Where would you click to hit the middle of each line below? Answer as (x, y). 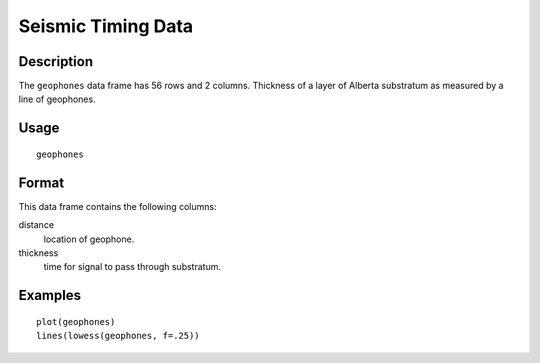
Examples (50, 295)
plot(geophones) (76, 321)
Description (56, 61)
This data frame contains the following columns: (117, 206)
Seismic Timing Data (106, 26)
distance (36, 225)
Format (41, 182)
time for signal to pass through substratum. (132, 267)
